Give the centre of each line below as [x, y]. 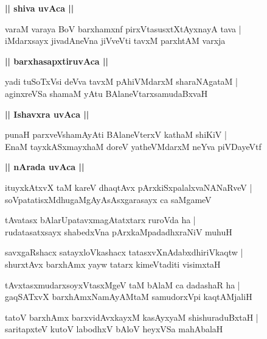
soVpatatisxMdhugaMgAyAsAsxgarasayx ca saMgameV [108, 199]
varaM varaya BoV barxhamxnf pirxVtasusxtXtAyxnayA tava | [123, 28]
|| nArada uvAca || [45, 167]
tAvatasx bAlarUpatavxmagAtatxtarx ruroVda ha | [100, 220]
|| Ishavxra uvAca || [47, 114]
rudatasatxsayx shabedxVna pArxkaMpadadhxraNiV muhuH [119, 231]
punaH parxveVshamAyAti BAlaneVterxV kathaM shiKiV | [116, 134]
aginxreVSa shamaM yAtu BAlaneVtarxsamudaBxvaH [106, 93]
